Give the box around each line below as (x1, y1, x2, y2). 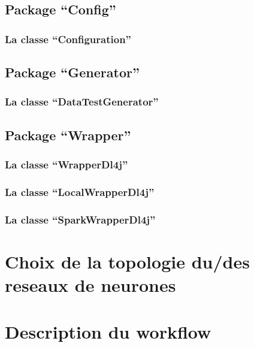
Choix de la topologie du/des (5, 249, 250, 273)
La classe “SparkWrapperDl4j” (5, 212, 156, 227)
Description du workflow (5, 319, 211, 344)
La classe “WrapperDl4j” (5, 156, 128, 171)
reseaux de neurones (5, 272, 176, 297)
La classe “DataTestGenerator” (5, 94, 159, 109)
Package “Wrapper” (5, 125, 131, 144)
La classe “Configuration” (5, 31, 131, 46)
